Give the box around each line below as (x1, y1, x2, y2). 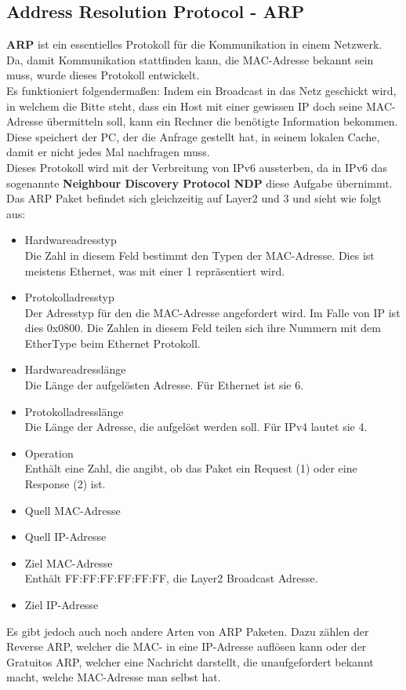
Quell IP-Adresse (24, 528, 107, 545)
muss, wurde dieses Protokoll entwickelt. (6, 67, 200, 83)
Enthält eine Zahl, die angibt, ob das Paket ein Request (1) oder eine (24, 460, 357, 476)
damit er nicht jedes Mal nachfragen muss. (6, 144, 210, 160)
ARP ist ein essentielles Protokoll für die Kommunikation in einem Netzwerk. (6, 36, 382, 53)
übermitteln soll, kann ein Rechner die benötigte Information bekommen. (46, 113, 398, 130)
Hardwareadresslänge (24, 361, 126, 378)
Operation (24, 444, 74, 461)
